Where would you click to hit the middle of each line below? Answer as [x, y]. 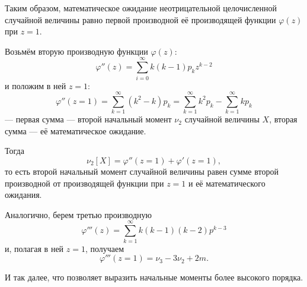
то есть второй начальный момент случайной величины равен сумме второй [142, 171]
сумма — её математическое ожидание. [76, 130]
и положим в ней [36, 85]
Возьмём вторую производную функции [76, 51]
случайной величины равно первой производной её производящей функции [140, 19]
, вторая [283, 119]
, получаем [105, 248]
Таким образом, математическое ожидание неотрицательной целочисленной [141, 8]
